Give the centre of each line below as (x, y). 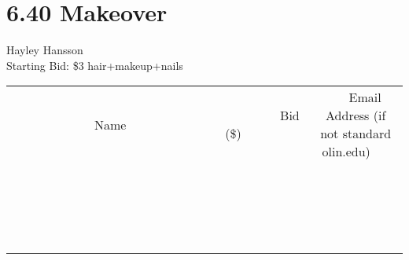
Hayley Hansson (45, 50)
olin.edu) (346, 152)
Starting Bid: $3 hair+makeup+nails (95, 65)
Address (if (356, 115)
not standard (356, 134)
